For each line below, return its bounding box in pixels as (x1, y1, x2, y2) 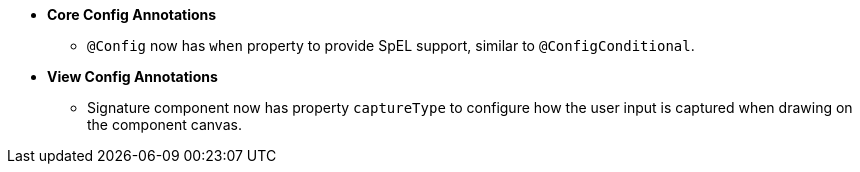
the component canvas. (87, 116, 242, 133)
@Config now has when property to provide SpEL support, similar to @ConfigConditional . (87, 37, 695, 54)
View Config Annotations (47, 68, 218, 85)
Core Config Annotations (47, 6, 217, 23)
